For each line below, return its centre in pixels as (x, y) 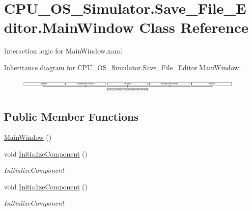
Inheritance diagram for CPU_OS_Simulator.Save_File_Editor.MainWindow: (123, 67)
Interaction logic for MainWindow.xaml (63, 51)
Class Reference (194, 27)
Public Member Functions (71, 117)
